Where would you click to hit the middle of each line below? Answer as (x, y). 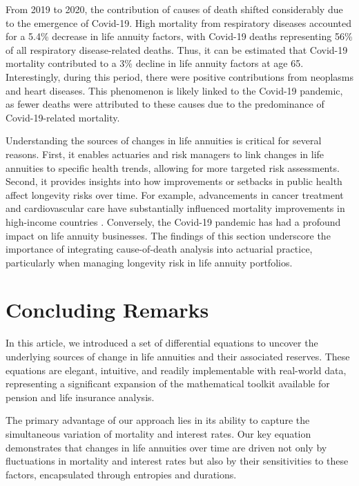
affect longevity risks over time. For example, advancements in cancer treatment (175, 194)
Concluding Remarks (107, 310)
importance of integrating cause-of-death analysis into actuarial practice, (159, 249)
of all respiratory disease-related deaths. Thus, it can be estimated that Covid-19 (177, 49)
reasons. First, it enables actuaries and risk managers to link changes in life (165, 154)
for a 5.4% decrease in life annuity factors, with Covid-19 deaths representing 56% (179, 36)
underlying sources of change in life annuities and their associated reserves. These (178, 356)
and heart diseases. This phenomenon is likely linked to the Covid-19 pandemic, (174, 90)
